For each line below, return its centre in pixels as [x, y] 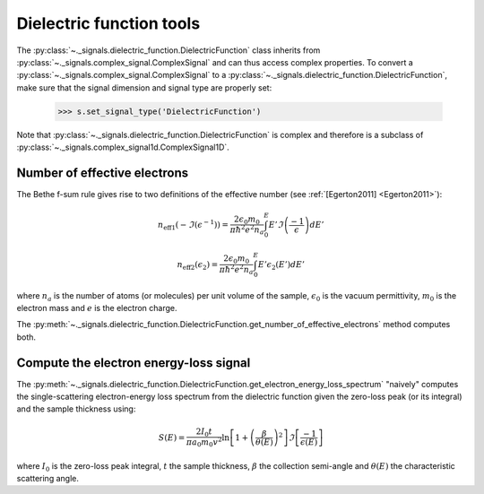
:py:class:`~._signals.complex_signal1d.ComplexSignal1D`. [123, 147]
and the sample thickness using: [76, 409]
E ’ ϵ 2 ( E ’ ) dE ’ [281, 265]
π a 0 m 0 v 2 [204, 442]
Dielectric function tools [108, 23]
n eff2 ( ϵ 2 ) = [198, 265]
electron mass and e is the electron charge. [97, 308]
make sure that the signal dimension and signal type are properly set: [144, 87]
